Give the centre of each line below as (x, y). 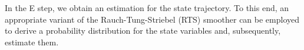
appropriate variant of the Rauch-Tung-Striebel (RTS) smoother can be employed (152, 19)
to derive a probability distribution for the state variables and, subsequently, (143, 31)
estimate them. (32, 42)
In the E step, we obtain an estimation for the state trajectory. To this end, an (147, 8)
